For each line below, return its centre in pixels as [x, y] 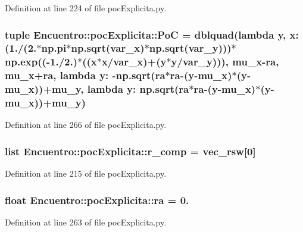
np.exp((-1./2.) [41, 62]
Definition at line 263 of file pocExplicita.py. [86, 222]
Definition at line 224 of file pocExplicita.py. [86, 8]
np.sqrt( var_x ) [108, 48]
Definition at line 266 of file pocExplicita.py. [86, 125]
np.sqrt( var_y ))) [190, 48]
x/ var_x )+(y [134, 62]
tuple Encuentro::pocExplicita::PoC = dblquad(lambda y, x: [152, 34]
